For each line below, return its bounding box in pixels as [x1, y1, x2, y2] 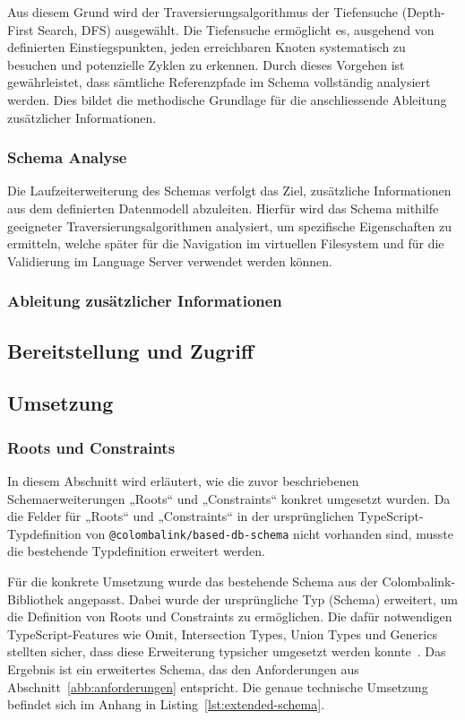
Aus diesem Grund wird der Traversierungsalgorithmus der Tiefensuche [7, 3, 399, 21]
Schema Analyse [7, 146, 127, 169]
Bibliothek [7, 589, 65, 608]
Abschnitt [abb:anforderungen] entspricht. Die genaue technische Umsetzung [7, 677, 428, 696]
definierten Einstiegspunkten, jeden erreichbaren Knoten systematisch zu [7, 38, 406, 56]
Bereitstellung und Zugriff [7, 336, 254, 364]
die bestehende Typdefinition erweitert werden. [7, 542, 265, 560]
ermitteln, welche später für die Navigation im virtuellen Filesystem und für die [7, 234, 444, 253]
